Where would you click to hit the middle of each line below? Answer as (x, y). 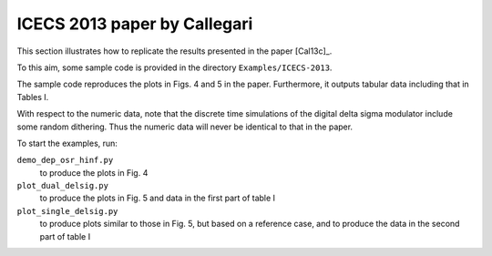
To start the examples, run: (67, 143)
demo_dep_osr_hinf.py (65, 160)
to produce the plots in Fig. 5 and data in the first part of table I (158, 198)
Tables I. (33, 97)
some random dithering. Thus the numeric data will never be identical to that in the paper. (185, 127)
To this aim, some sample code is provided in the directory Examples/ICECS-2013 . (174, 67)
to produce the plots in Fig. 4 (94, 172)
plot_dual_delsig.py (63, 186)
